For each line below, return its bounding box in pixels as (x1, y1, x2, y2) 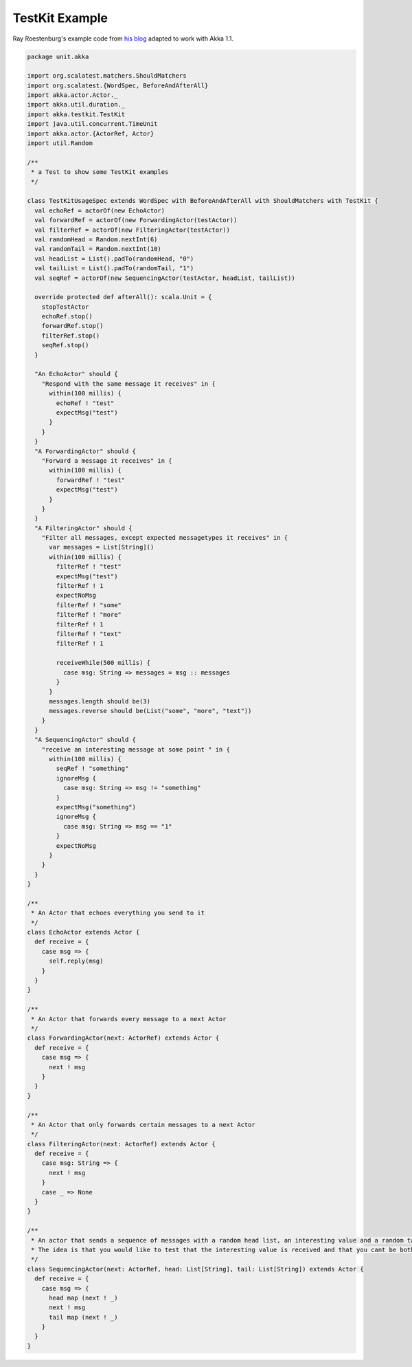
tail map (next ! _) (49, 1313, 118, 1321)
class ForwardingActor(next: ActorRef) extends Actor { (27, 1034, 220, 1042)
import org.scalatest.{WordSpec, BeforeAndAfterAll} (27, 81, 209, 89)
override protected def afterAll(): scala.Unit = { (34, 293, 212, 301)
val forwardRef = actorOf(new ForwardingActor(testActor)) (34, 217, 238, 224)
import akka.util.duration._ (27, 100, 126, 109)
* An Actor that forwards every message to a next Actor (31, 1015, 227, 1022)
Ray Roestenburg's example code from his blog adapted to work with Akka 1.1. (12, 34, 233, 43)
